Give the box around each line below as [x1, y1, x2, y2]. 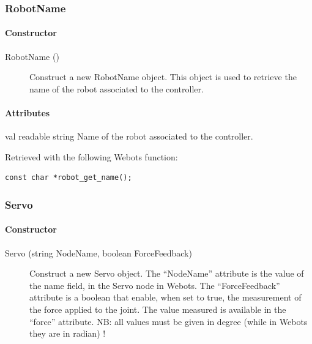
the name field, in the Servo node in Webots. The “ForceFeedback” [29, 279, 280, 291]
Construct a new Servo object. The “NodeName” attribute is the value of [29, 267, 304, 280]
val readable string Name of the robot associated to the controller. [5, 130, 253, 143]
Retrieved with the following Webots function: [5, 150, 178, 163]
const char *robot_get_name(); [5, 173, 132, 182]
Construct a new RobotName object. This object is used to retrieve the [29, 70, 297, 83]
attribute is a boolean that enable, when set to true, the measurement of [29, 291, 302, 304]
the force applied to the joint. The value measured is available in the [29, 303, 286, 316]
